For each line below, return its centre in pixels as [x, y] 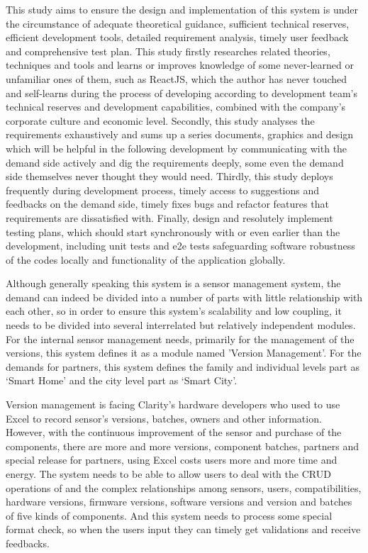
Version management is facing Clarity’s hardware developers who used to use [173, 404]
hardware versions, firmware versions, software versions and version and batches [179, 502]
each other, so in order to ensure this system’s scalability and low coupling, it [174, 311]
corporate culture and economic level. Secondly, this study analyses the [160, 120]
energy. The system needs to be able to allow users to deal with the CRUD [168, 474]
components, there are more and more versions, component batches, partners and [183, 446]
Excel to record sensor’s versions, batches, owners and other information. [164, 418]
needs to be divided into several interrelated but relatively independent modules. [181, 325]
